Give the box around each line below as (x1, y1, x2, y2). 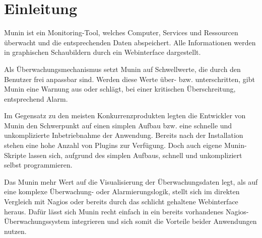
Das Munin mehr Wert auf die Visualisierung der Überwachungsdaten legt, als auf (4, 176, 258, 187)
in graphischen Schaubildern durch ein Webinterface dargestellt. (4, 47, 201, 57)
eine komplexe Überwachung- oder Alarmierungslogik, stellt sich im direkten (4, 186, 240, 197)
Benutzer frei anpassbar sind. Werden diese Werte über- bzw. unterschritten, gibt (4, 73, 255, 84)
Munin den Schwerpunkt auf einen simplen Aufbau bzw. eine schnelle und (4, 120, 232, 130)
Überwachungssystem (4, 216, 70, 226)
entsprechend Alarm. (4, 93, 68, 104)
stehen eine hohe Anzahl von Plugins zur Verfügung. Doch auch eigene (4, 140, 222, 150)
